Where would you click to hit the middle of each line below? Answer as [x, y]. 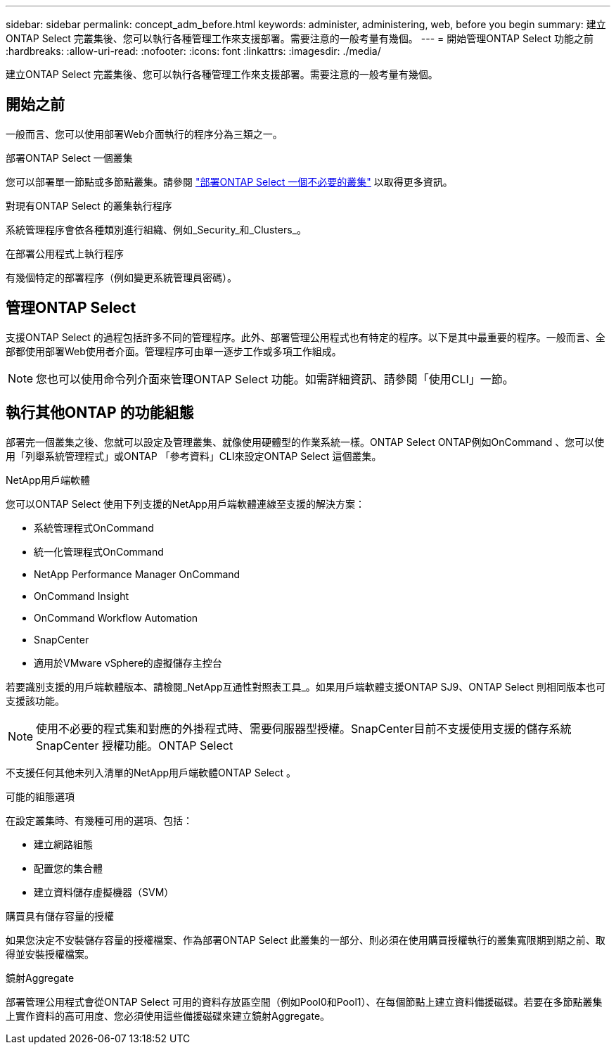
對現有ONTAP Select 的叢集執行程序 [89, 205]
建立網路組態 [63, 844]
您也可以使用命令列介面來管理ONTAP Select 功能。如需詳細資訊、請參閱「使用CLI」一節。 [275, 379]
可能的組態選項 [40, 796]
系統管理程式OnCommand [94, 527]
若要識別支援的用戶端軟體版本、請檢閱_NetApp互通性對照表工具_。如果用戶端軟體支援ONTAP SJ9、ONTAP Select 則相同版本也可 [306, 686]
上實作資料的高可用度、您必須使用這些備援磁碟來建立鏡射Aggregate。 [168, 1016]
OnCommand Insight [82, 596]
